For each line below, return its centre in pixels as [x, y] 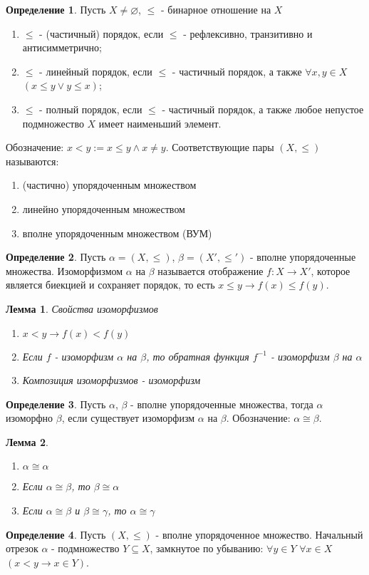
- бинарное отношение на [216, 9]
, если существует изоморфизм [128, 418]
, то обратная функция [198, 356]
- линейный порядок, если [96, 71]
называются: [32, 161]
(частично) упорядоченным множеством [109, 185]
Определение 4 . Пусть [56, 534]
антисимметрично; [62, 47]
